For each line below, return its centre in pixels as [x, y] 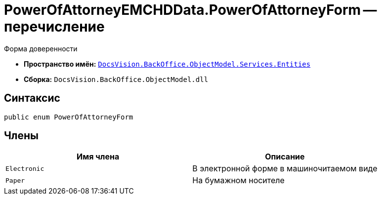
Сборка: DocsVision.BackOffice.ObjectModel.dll [116, 79]
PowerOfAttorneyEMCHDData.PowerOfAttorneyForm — [190, 10]
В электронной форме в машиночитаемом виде [285, 169]
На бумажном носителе [238, 180]
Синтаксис [32, 98]
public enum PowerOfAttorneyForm [69, 117]
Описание [285, 157]
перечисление [54, 27]
